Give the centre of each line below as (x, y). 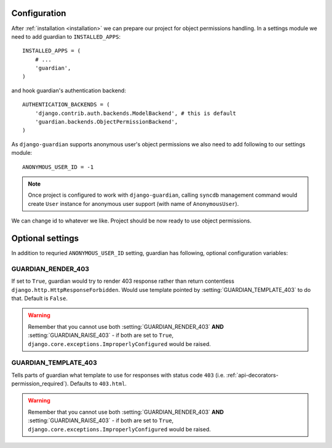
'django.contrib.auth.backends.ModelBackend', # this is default (136, 113)
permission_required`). (40, 383)
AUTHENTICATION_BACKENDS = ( (66, 105)
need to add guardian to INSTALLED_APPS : (66, 36)
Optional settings (45, 238)
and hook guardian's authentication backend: (69, 90)
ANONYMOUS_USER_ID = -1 (58, 167)
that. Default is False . (39, 298)
